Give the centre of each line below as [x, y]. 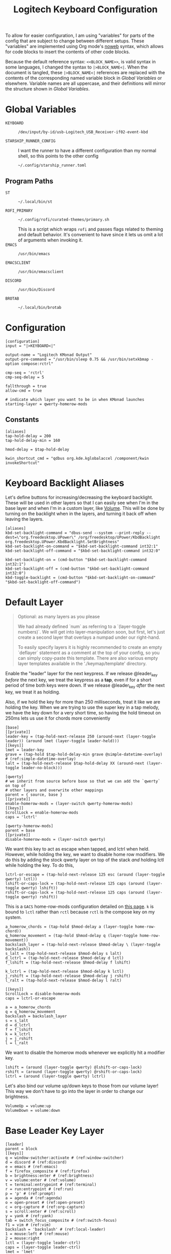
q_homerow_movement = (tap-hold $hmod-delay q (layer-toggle [72, 936]
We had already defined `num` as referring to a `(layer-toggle [82, 626]
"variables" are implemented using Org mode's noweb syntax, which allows [84, 47]
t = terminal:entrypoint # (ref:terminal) [51, 1185]
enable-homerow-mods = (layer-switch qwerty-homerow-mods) [69, 804]
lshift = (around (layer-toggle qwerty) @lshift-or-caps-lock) [74, 1067]
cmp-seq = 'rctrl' [25, 373]
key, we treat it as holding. [33, 692]
